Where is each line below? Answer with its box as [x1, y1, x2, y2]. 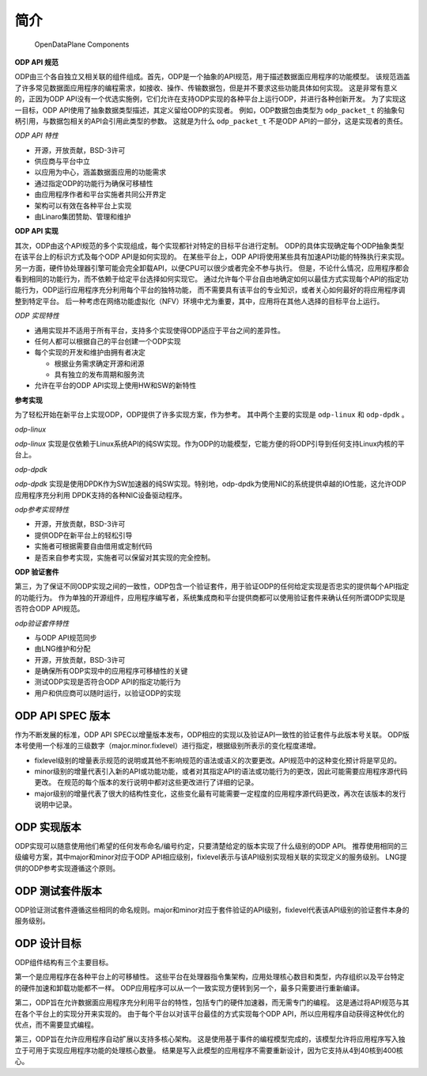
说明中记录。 [34, 800, 77, 809]
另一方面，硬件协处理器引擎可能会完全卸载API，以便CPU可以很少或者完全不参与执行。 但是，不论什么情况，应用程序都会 [14, 263, 410, 272]
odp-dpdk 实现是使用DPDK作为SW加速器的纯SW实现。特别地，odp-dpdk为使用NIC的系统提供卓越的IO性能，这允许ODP [14, 479, 406, 489]
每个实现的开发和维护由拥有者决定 [34, 348, 145, 357]
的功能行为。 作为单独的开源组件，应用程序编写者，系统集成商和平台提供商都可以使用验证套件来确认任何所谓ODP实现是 [14, 592, 406, 602]
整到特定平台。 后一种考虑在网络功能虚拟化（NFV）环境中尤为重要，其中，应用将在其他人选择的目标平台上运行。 [14, 296, 384, 306]
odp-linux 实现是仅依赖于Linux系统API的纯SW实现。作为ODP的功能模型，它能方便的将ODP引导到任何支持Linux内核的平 [14, 439, 405, 449]
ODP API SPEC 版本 [14, 709, 111, 722]
